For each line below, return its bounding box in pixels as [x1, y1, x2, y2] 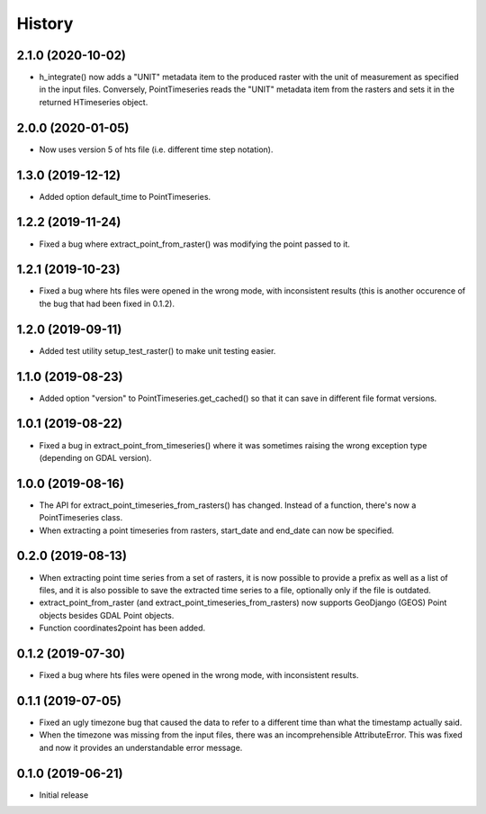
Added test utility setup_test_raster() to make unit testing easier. [39, 345, 276, 356]
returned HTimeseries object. [39, 96, 148, 107]
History [16, 14, 74, 33]
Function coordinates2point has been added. [39, 622, 206, 634]
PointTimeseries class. [39, 512, 123, 523]
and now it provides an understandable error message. [39, 742, 243, 753]
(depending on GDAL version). [39, 452, 152, 463]
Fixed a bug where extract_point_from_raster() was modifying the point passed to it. [39, 239, 351, 249]
